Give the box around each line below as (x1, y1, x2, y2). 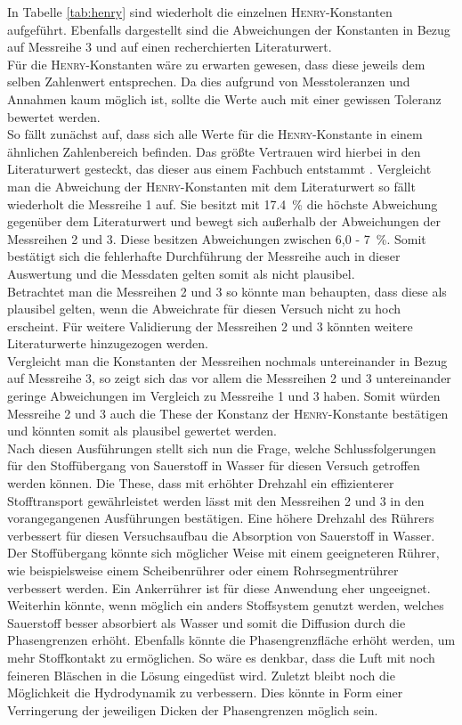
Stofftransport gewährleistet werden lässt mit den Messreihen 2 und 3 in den (7, 491, 425, 509)
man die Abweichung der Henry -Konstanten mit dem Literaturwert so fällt (7, 176, 416, 195)
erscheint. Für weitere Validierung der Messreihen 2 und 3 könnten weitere (7, 316, 413, 335)
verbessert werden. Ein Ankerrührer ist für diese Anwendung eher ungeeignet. (7, 578, 431, 597)
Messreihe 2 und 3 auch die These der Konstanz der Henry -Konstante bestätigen (7, 403, 449, 422)
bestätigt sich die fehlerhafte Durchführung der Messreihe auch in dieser (7, 247, 401, 265)
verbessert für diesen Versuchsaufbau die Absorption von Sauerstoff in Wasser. (7, 525, 435, 544)
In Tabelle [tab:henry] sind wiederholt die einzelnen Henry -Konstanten (7, 3, 393, 20)
